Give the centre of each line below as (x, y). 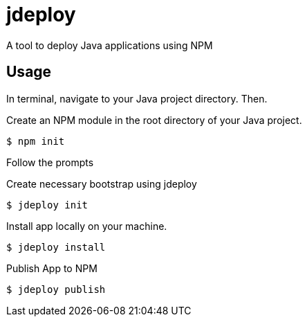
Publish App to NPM (52, 268)
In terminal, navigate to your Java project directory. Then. (137, 98)
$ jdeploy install (56, 247)
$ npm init (36, 141)
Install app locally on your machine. (87, 226)
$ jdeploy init (47, 205)
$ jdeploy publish (56, 289)
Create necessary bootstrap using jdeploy (102, 184)
